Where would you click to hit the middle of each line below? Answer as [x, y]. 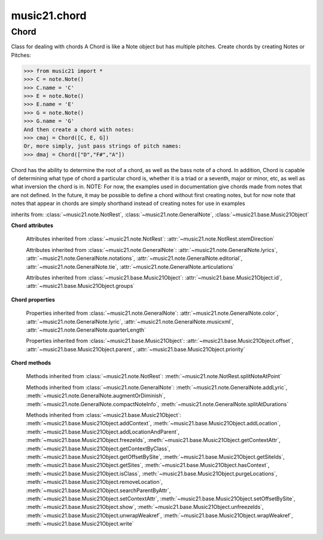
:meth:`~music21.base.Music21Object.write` [80, 524]
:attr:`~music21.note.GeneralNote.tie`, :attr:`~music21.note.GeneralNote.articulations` [130, 266]
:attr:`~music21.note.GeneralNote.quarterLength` [86, 330]
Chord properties [33, 299]
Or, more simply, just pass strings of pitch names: [103, 146]
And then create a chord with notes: [79, 129]
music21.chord [49, 16]
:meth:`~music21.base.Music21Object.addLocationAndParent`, [103, 432]
